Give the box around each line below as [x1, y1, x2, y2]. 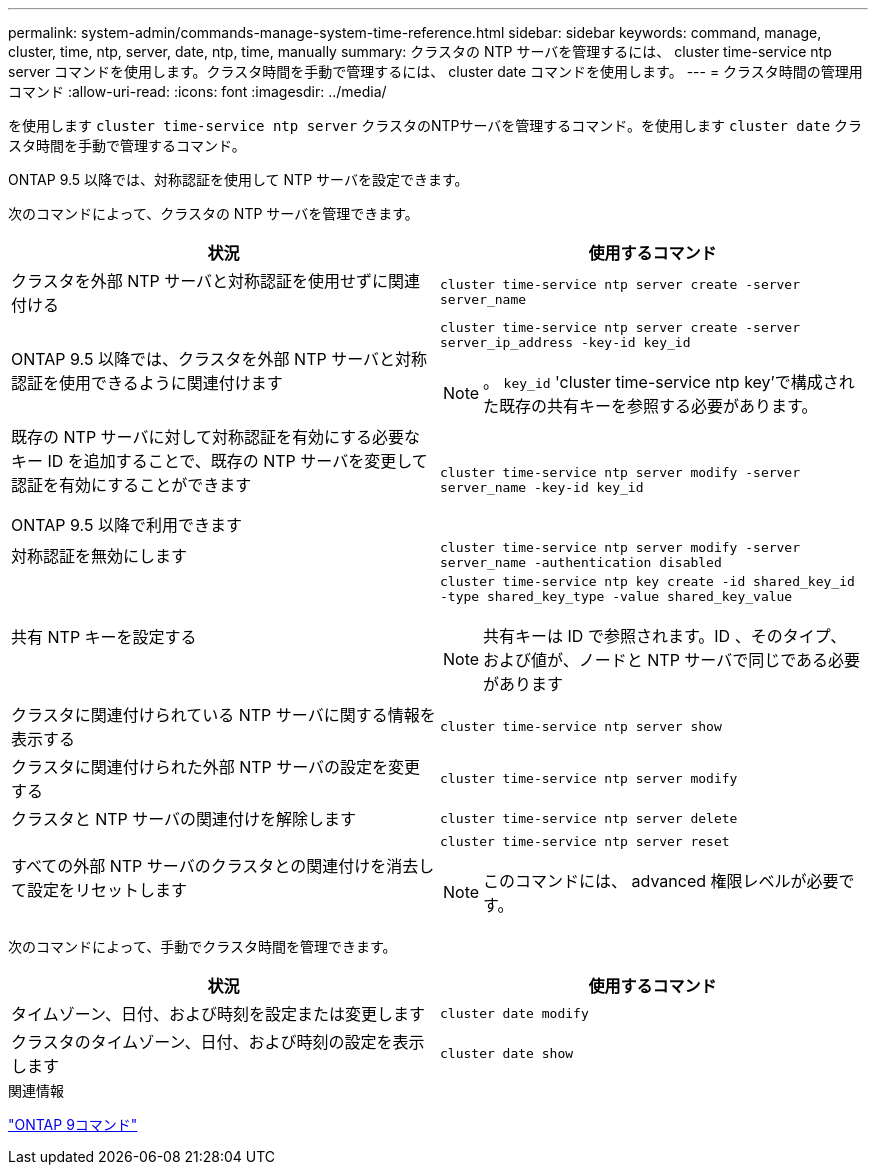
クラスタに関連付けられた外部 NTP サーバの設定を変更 [11, 757, 421, 777]
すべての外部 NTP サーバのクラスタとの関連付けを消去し [11, 855, 435, 876]
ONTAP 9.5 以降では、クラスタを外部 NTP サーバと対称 [11, 349, 428, 369]
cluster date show [440, 1045, 574, 1061]
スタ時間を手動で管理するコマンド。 [8, 137, 246, 154]
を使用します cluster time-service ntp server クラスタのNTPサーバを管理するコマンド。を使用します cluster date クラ [8, 117, 863, 134]
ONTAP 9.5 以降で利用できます [11, 515, 242, 535]
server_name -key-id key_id [440, 480, 644, 495]
